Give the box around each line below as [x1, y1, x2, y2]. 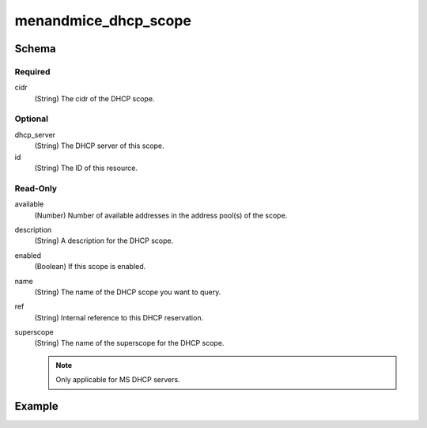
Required [14, 66, 51, 77]
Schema [14, 42, 57, 55]
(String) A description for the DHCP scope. [34, 236, 174, 245]
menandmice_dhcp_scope [14, 12, 191, 29]
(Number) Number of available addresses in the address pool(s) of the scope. [34, 210, 288, 220]
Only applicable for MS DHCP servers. [55, 375, 181, 384]
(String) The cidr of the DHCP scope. [34, 93, 155, 103]
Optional [14, 113, 49, 124]
